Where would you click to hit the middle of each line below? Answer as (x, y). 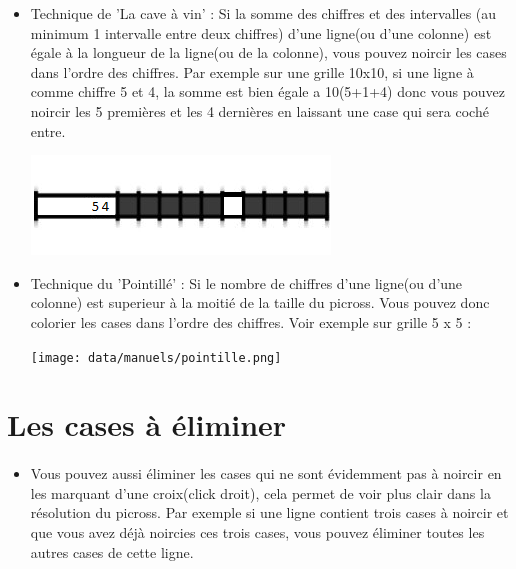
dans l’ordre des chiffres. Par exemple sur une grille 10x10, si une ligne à (252, 71)
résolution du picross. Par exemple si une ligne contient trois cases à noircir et (269, 512)
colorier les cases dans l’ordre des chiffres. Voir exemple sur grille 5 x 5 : (251, 321)
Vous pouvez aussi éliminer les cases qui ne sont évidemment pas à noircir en (266, 473)
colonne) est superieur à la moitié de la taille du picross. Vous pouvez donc (260, 302)
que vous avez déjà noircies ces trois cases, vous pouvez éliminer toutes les (257, 531)
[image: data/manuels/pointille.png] (156, 357)
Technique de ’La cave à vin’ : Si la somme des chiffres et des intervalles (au (263, 13)
